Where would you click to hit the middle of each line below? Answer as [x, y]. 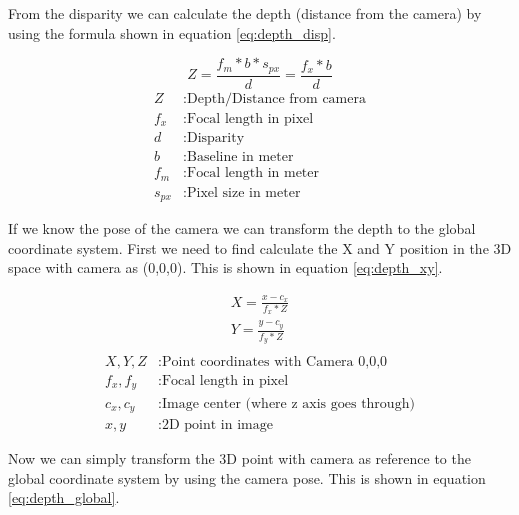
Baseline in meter [240, 157]
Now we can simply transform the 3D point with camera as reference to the [239, 458]
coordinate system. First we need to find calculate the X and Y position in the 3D [260, 247]
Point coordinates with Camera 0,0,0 [274, 361]
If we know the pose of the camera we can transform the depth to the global [242, 228]
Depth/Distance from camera [276, 98]
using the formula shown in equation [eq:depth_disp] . [172, 32]
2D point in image [217, 424]
